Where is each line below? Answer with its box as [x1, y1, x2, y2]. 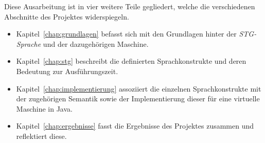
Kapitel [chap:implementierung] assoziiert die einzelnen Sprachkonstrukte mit [16, 83, 261, 94]
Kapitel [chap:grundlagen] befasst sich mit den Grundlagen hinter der [16, 28, 237, 39]
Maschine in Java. [16, 103, 73, 114]
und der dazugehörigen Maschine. [43, 38, 149, 49]
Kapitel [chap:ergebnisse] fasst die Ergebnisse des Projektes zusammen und [16, 120, 254, 131]
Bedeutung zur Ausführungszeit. [16, 65, 118, 76]
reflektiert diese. [16, 130, 67, 141]
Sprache [16, 38, 41, 49]
